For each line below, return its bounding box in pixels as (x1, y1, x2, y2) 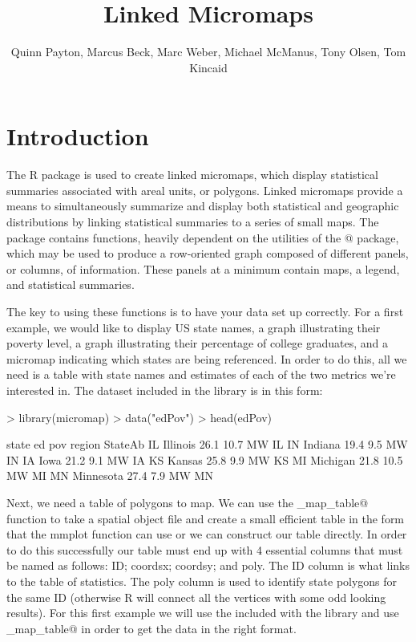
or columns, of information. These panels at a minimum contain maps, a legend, (6, 260, 400, 277)
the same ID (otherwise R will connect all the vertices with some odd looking (6, 588, 386, 605)
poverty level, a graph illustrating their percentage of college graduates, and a (6, 335, 389, 351)
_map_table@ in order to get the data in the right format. (6, 620, 297, 636)
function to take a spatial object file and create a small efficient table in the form (6, 510, 405, 526)
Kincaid (189, 59, 228, 75)
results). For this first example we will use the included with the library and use (6, 604, 399, 621)
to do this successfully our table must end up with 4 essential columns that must (6, 541, 403, 558)
